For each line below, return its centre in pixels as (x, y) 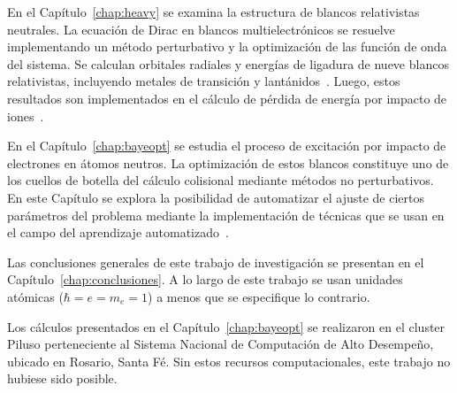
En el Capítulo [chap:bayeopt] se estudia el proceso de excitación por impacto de (227, 146)
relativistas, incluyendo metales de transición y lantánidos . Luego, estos (204, 81)
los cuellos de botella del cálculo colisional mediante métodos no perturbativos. (221, 180)
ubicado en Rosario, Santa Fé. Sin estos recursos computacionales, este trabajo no (229, 361)
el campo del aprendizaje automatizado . (118, 232)
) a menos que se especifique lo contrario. (259, 296)
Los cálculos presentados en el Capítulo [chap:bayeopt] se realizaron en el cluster (226, 326)
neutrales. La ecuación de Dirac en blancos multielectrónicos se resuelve (201, 29)
